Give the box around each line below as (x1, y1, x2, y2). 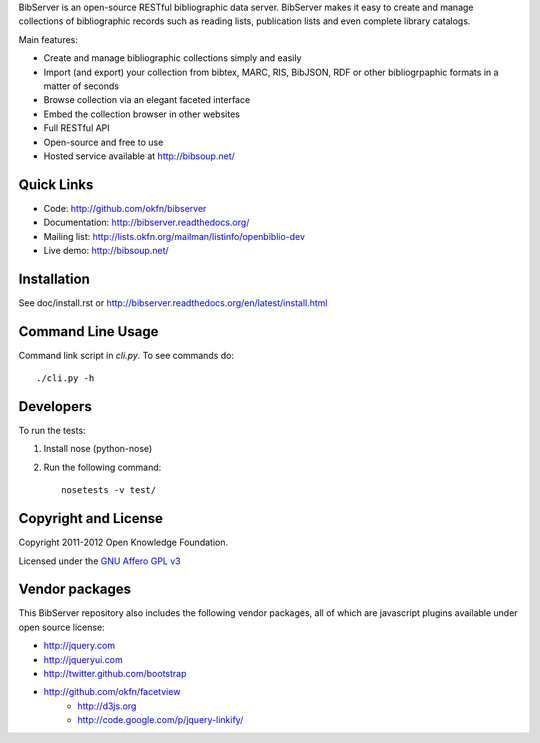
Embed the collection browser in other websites (43, 108, 240, 120)
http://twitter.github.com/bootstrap (43, 668, 187, 680)
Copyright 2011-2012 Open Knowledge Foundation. (18, 536, 229, 549)
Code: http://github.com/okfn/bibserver (43, 202, 207, 214)
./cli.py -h (36, 373, 95, 384)
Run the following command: (43, 461, 162, 473)
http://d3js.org (77, 700, 137, 712)
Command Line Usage (18, 323, 159, 340)
